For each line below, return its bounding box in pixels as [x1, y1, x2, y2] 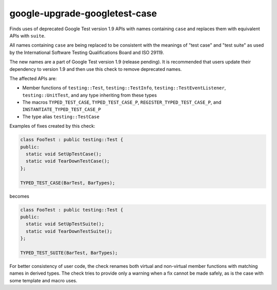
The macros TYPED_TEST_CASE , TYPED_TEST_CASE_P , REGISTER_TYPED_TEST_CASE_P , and [22, 99, 222, 105]
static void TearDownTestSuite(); [26, 228, 113, 234]
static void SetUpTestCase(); [26, 151, 102, 157]
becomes [9, 193, 29, 199]
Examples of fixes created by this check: [9, 123, 95, 129]
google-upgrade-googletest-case [9, 8, 157, 19]
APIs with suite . [9, 32, 46, 38]
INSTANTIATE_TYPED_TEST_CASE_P [22, 107, 101, 112]
